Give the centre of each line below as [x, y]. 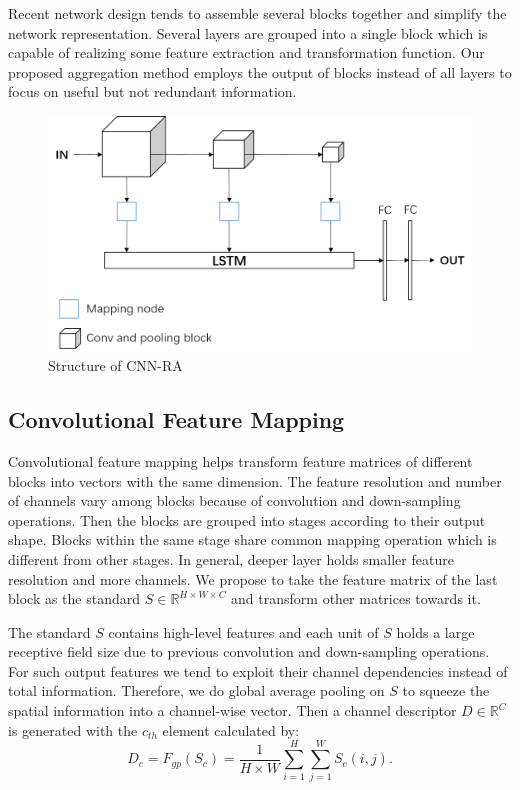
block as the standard [74, 598]
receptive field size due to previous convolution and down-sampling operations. [249, 651]
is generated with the [73, 729]
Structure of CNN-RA [115, 365]
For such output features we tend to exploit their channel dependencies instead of [258, 670]
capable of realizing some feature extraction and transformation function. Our [246, 52]
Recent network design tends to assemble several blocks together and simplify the [257, 13]
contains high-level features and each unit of [243, 631]
